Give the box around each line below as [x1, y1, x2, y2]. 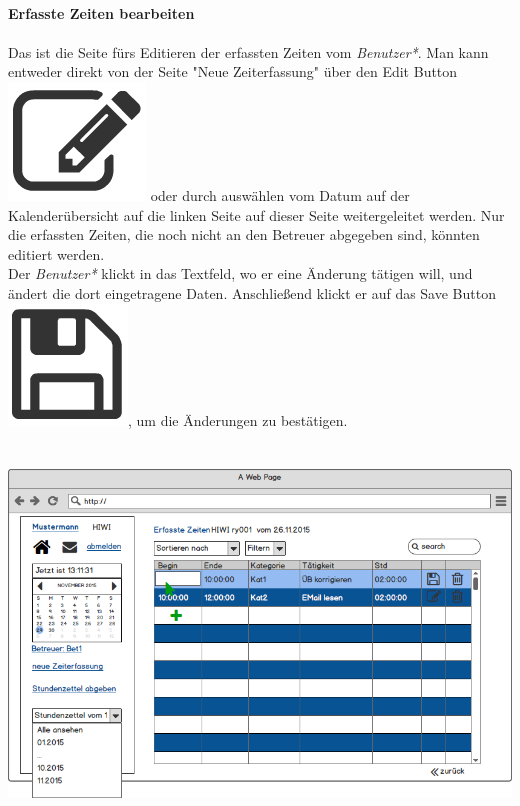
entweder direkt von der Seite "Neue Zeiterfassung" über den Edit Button [8, 61, 458, 82]
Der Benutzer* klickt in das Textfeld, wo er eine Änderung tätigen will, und [8, 263, 473, 284]
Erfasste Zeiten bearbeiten [8, 2, 195, 23]
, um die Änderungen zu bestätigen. [128, 409, 348, 430]
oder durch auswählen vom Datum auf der [150, 184, 410, 205]
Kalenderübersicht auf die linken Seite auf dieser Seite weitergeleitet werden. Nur [8, 204, 505, 225]
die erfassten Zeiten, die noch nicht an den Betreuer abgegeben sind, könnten [8, 224, 480, 245]
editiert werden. [8, 243, 105, 264]
